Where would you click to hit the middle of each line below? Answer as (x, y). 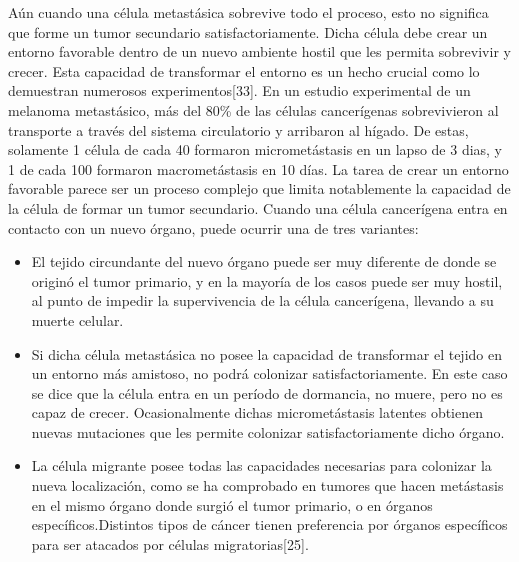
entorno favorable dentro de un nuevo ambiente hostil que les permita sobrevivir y (259, 51)
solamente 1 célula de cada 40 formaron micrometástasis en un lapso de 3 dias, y (255, 149)
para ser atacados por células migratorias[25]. (170, 543)
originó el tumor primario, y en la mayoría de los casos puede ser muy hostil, (267, 280)
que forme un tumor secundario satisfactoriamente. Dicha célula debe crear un (248, 31)
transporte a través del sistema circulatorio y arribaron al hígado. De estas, (238, 129)
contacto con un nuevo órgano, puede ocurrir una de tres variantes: (213, 227)
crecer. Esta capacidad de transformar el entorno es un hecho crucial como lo (244, 70)
